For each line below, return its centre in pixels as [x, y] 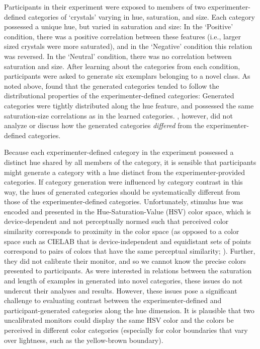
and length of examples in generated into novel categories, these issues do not [123, 281]
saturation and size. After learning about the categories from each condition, [122, 66]
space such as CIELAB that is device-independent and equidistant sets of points [128, 241]
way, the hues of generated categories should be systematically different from [122, 191]
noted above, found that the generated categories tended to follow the [112, 85]
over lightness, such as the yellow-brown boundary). [84, 340]
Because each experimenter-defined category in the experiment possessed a [119, 152]
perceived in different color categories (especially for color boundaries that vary [126, 330]
